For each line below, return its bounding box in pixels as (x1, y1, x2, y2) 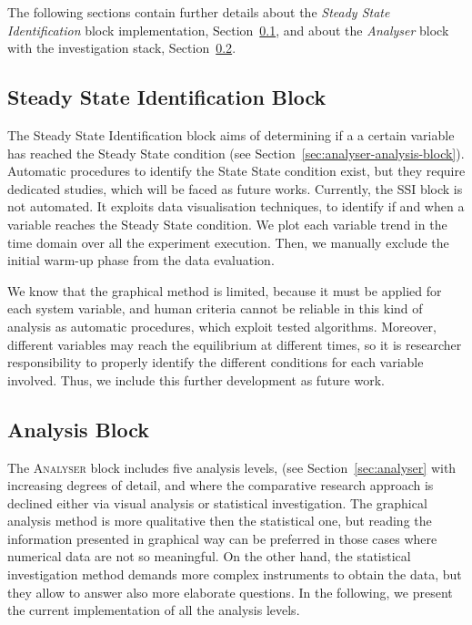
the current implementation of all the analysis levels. (7, 600, 300, 620)
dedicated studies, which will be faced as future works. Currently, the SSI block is (7, 179, 463, 198)
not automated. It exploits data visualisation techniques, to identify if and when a (7, 197, 465, 216)
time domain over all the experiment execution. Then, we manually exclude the (7, 232, 449, 251)
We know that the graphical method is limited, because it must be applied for (7, 281, 442, 300)
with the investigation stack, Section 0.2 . (7, 38, 236, 57)
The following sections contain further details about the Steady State (7, 3, 390, 21)
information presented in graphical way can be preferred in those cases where (7, 528, 437, 548)
